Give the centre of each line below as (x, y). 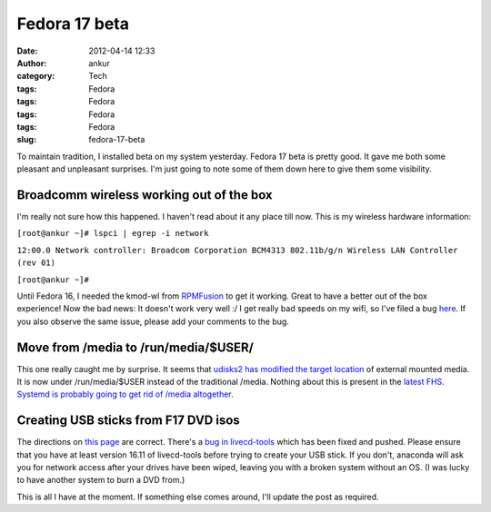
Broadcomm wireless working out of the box (145, 195)
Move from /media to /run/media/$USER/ (135, 347)
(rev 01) (36, 263)
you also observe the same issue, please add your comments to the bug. (153, 321)
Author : (32, 63)
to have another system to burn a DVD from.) (101, 480)
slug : (26, 140)
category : (36, 76)
